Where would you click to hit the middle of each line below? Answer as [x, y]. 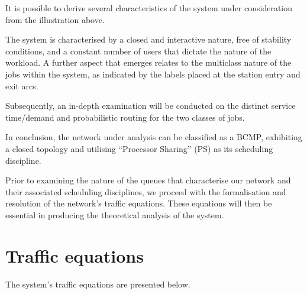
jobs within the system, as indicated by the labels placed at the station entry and [153, 74]
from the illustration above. [55, 19]
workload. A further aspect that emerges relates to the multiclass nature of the [148, 62]
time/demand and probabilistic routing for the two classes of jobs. [125, 117]
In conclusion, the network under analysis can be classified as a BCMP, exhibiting [154, 137]
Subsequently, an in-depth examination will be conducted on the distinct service [151, 106]
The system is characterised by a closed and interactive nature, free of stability [148, 39]
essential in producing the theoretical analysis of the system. [115, 214]
